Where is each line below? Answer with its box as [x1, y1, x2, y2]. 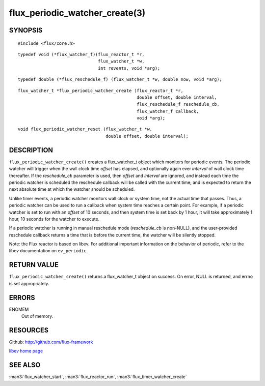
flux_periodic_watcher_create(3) [9, 7, 146, 18]
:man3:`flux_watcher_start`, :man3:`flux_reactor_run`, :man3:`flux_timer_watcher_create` [9, 374, 187, 380]
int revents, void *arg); [98, 65, 160, 71]
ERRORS [9, 293, 35, 302]
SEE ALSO [9, 361, 41, 369]
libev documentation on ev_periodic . [9, 248, 88, 254]
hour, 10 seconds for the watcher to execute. [9, 216, 100, 222]
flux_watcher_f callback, [136, 108, 199, 114]
